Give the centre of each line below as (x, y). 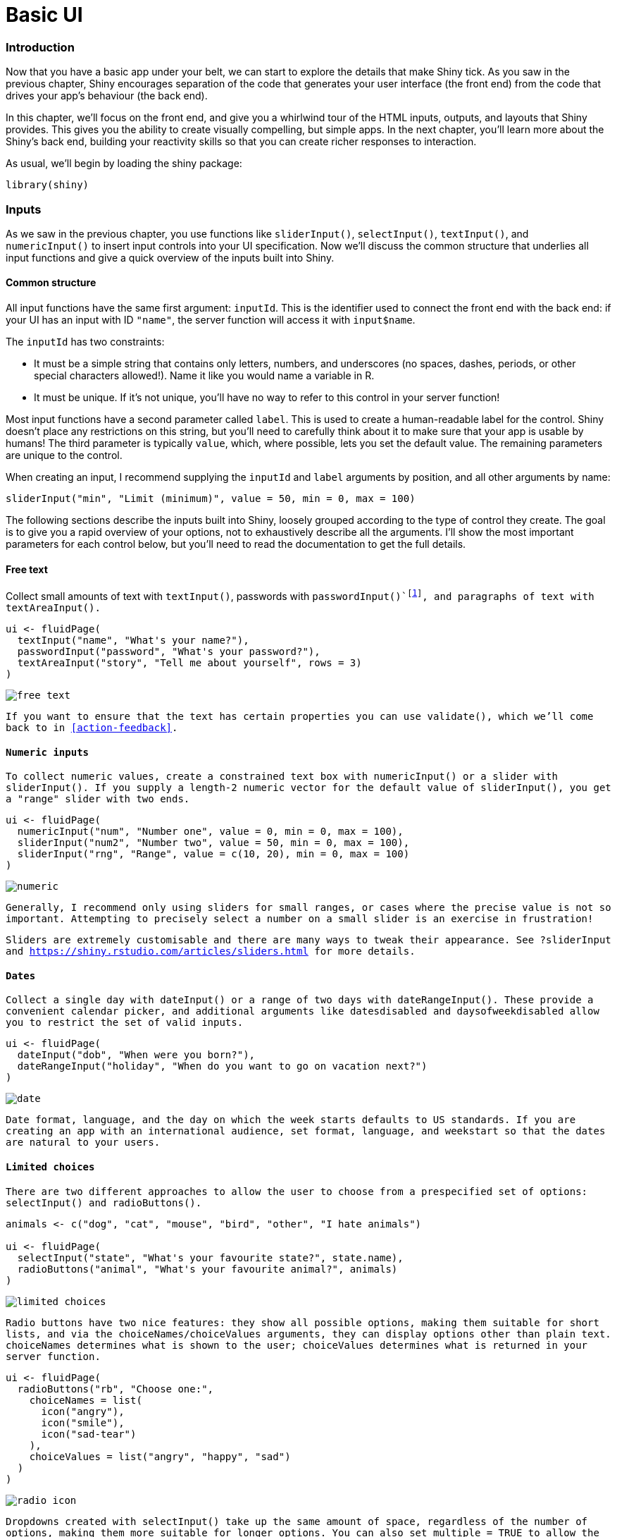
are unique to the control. (64, 455)
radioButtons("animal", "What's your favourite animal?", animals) (207, 1269)
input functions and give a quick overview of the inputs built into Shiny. (170, 257)
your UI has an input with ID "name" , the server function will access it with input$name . (211, 320)
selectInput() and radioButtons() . (104, 1202)
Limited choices (50, 1167)
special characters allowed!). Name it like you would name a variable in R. (204, 376)
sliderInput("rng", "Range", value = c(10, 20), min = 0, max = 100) (213, 854)
